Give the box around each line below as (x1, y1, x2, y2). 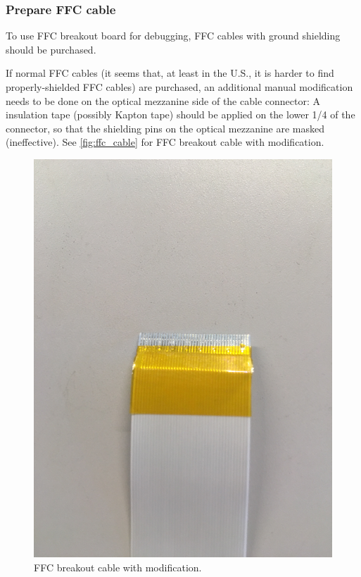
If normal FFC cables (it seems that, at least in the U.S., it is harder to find (6, 66, 334, 80)
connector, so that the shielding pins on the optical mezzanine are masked (6, 120, 325, 135)
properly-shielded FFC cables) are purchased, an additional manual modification (6, 80, 353, 94)
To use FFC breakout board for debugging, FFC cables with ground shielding (6, 28, 341, 43)
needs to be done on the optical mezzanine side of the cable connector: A (6, 93, 320, 108)
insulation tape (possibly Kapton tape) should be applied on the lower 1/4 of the (6, 107, 355, 122)
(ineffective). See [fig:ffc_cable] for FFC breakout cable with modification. (6, 135, 324, 149)
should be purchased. (6, 42, 96, 56)
